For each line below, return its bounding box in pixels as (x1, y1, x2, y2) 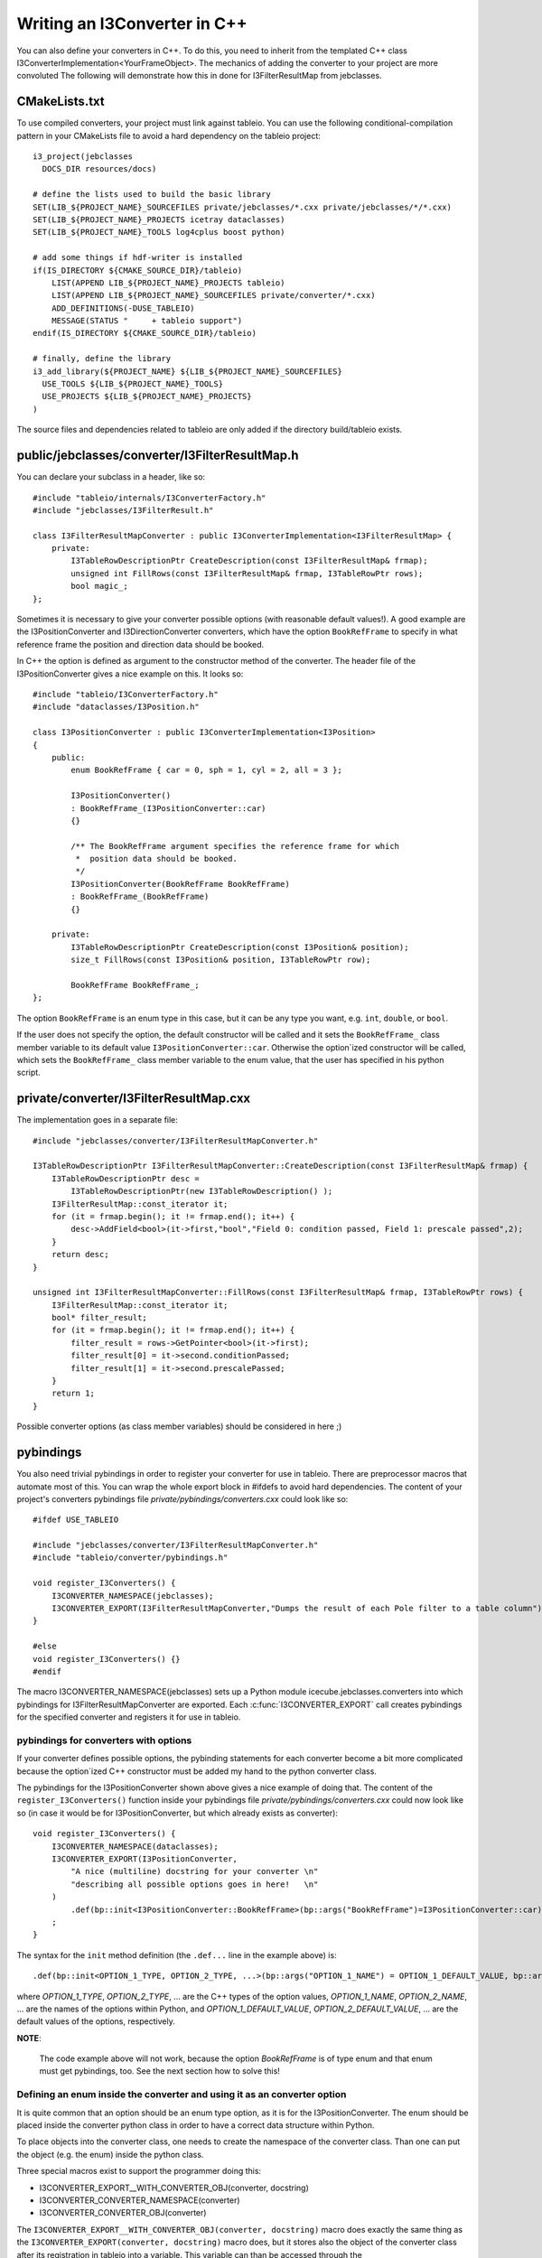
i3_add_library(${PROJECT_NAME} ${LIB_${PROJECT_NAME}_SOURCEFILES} (33, 366, 342, 377)
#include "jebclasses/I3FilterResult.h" (33, 505, 214, 515)
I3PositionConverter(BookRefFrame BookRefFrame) (70, 879, 291, 889)
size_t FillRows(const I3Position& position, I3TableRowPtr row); (70, 955, 371, 966)
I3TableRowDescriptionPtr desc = (51, 1173, 201, 1183)
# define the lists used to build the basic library (33, 190, 271, 200)
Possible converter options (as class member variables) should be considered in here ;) (16, 1421, 342, 1432)
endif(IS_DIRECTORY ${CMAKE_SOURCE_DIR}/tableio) (33, 328, 257, 339)
